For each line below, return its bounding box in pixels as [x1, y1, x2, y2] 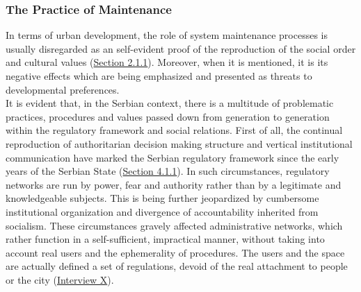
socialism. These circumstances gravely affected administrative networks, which [6, 218, 343, 232]
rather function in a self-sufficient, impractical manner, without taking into [6, 232, 325, 246]
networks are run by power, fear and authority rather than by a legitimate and [6, 177, 342, 191]
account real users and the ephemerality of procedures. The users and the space [6, 245, 345, 259]
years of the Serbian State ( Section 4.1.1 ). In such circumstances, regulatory [6, 164, 330, 178]
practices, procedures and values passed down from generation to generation [6, 109, 330, 123]
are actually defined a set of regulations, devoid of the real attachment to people [6, 259, 348, 273]
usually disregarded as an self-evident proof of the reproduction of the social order [6, 41, 356, 55]
